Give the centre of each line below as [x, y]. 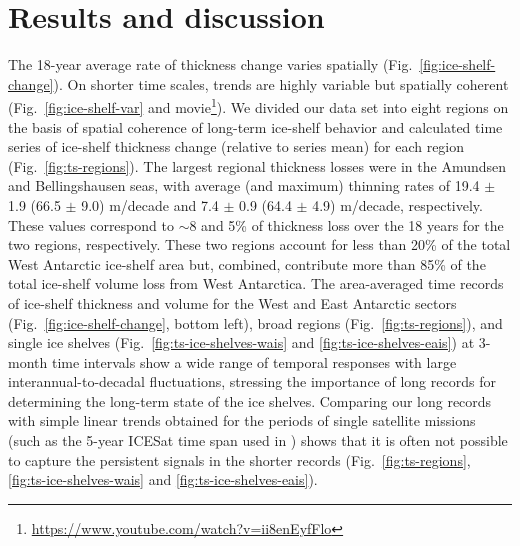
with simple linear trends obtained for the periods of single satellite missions [242, 420]
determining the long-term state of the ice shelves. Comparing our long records [250, 400]
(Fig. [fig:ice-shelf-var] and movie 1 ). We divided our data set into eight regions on [258, 105]
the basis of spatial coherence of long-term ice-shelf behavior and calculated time [255, 126]
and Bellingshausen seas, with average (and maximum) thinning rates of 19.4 [244, 185]
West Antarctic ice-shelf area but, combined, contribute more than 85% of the [247, 263]
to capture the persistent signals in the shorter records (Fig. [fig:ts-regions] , [239, 459]
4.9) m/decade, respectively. [397, 204]
